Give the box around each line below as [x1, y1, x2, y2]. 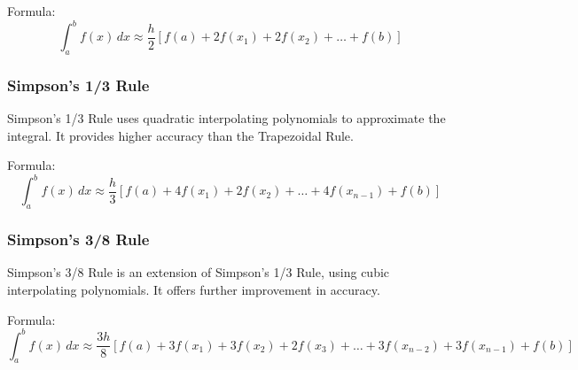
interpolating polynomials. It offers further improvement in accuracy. [7, 281, 380, 298]
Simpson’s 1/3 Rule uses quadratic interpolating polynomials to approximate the [7, 109, 446, 127]
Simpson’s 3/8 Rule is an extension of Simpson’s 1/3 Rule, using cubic [7, 263, 390, 281]
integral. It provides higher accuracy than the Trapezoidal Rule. [7, 126, 354, 144]
